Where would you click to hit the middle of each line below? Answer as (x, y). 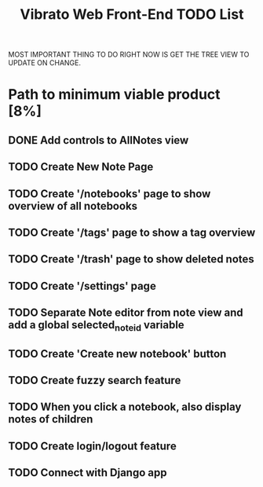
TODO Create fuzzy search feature (95, 381)
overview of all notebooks (73, 206)
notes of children (51, 419)
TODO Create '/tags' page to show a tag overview (132, 232)
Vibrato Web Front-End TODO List (132, 15)
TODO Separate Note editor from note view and (126, 313)
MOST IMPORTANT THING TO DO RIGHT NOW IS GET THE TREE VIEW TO (129, 55)
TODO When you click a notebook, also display (125, 407)
